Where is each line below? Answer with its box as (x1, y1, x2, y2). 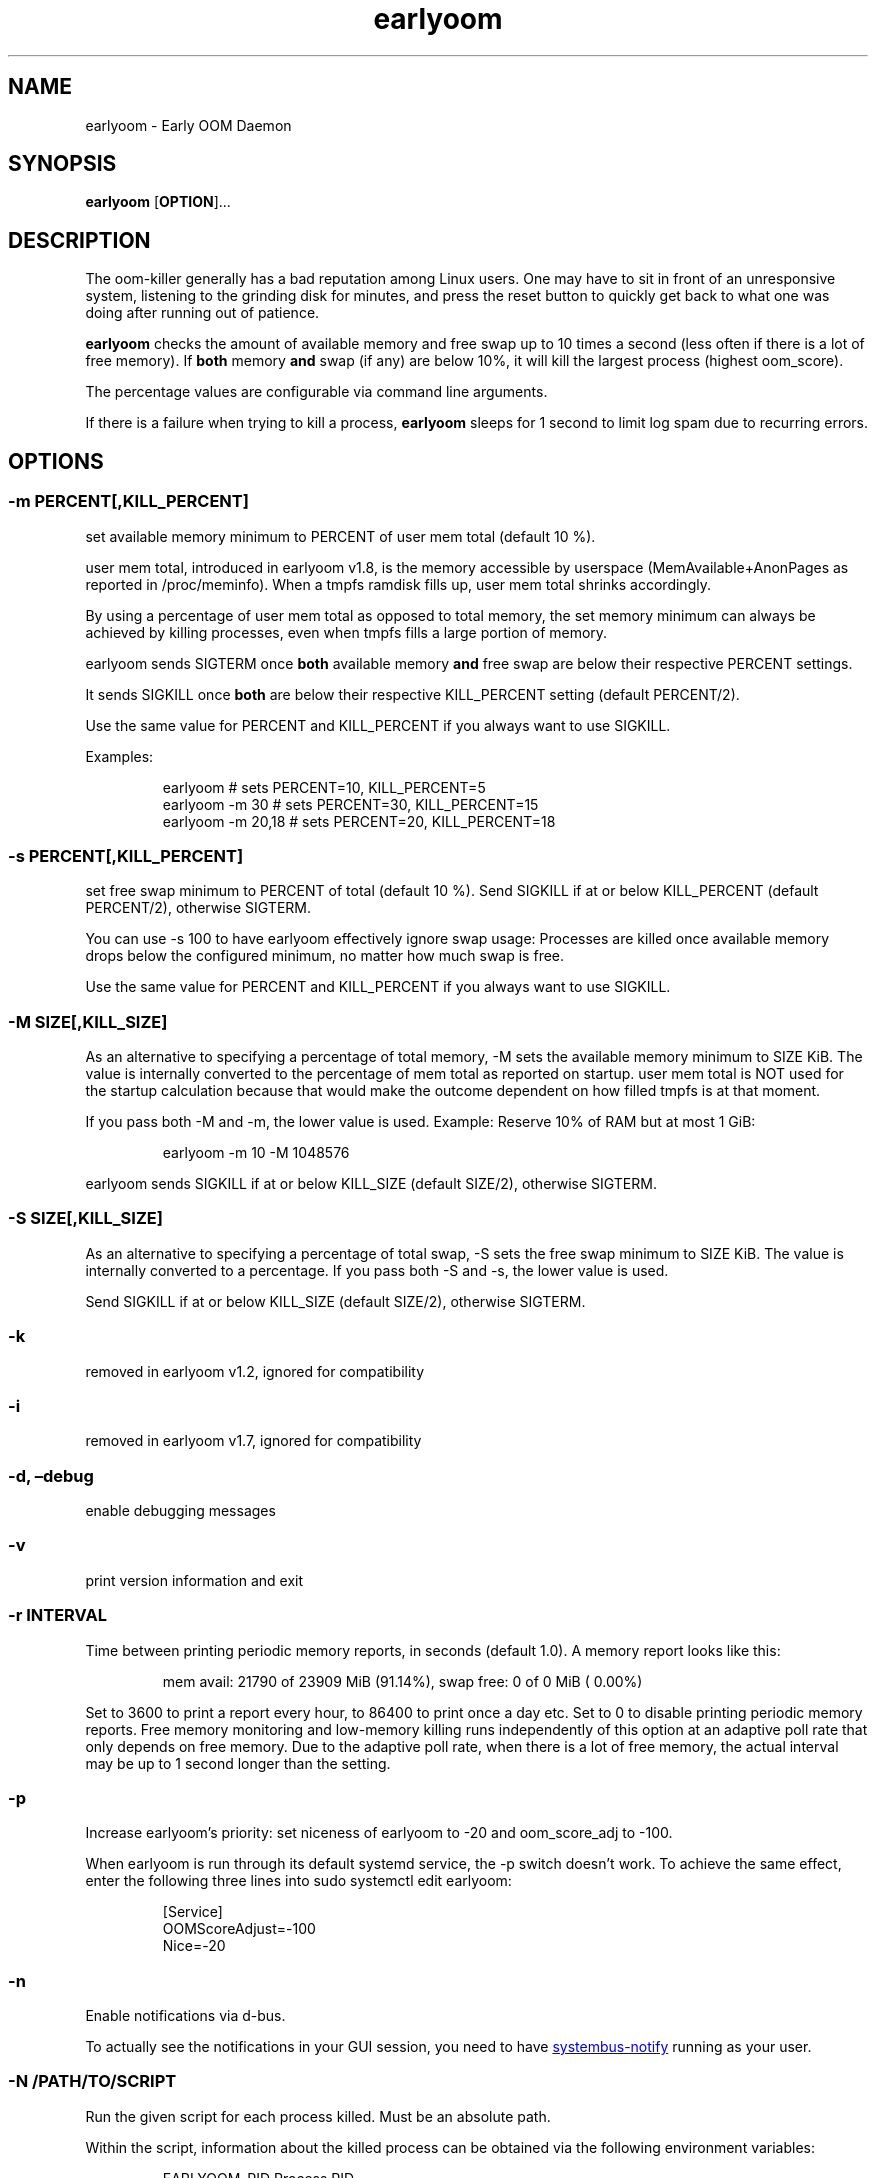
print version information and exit (85, 1571, 304, 1589)
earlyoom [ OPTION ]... (85, 193, 231, 211)
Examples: (85, 747, 154, 765)
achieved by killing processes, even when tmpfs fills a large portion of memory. (85, 623, 608, 641)
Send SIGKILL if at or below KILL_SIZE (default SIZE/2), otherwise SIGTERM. (85, 1292, 586, 1310)
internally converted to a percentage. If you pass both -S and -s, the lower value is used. (85, 1261, 669, 1279)
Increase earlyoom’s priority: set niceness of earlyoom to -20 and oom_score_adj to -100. (85, 1824, 673, 1842)
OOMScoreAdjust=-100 (162, 1920, 316, 1938)
